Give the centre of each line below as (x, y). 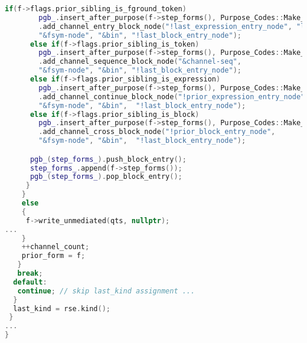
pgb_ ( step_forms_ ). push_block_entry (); (108, 159)
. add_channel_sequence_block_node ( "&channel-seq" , (140, 62)
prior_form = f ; (53, 256)
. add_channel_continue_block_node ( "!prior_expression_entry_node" (172, 97)
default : (30, 282)
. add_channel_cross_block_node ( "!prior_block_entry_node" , (157, 132)
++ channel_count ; (55, 247)
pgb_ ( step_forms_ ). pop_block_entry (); (106, 177)
